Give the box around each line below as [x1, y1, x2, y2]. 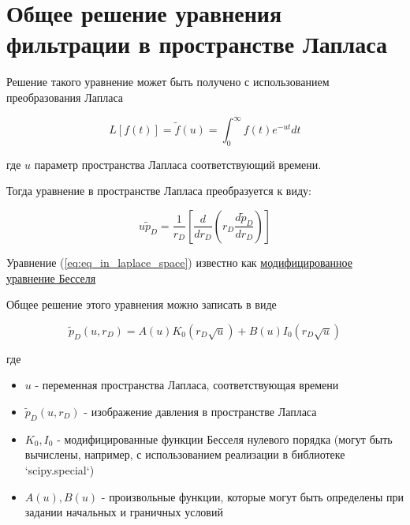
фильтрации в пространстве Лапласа [6, 28, 388, 60]
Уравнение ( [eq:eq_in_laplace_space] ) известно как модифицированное [6, 253, 352, 270]
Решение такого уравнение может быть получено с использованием [6, 73, 330, 90]
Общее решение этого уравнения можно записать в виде [6, 296, 277, 313]
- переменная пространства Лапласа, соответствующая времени [35, 377, 339, 393]
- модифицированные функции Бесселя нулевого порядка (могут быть [57, 430, 393, 447]
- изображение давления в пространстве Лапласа [84, 403, 317, 419]
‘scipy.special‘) [24, 461, 95, 478]
